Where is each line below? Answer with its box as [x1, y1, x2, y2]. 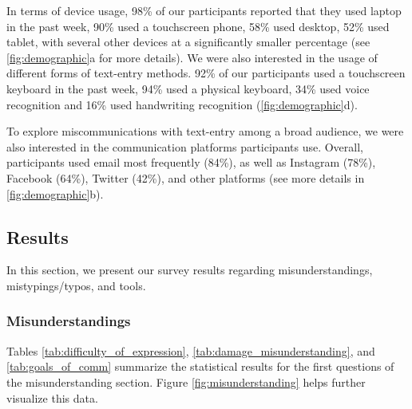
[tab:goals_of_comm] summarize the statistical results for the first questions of [6, 358, 394, 375]
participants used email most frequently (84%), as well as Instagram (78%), [6, 154, 376, 171]
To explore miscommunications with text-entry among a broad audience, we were [6, 123, 404, 140]
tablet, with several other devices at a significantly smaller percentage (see [6, 33, 370, 50]
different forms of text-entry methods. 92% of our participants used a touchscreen [6, 65, 406, 81]
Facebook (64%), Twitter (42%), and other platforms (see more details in [6, 169, 365, 186]
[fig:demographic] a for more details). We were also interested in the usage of [6, 49, 378, 65]
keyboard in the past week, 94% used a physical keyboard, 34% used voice [6, 80, 370, 96]
